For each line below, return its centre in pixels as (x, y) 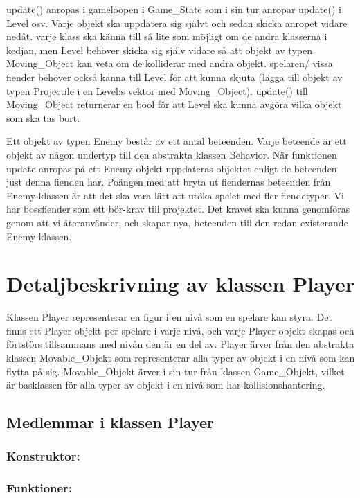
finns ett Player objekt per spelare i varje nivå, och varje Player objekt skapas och (180, 330)
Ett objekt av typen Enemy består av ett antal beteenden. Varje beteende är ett (177, 141)
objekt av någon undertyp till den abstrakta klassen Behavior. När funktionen (172, 154)
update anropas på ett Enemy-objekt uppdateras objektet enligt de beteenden (172, 168)
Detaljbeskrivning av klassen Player (181, 284)
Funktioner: (39, 488)
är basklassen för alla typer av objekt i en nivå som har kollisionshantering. (166, 385)
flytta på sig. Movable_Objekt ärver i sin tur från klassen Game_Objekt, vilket (175, 371)
